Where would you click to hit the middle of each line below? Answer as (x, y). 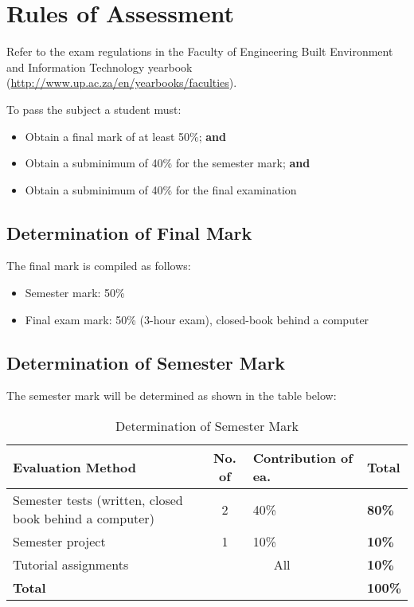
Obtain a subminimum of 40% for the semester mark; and (168, 163)
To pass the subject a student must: (94, 109)
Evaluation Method (75, 467)
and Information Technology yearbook (100, 67)
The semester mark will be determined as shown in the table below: (172, 396)
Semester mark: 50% (75, 293)
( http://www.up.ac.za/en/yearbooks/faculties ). (122, 82)
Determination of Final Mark (129, 232)
